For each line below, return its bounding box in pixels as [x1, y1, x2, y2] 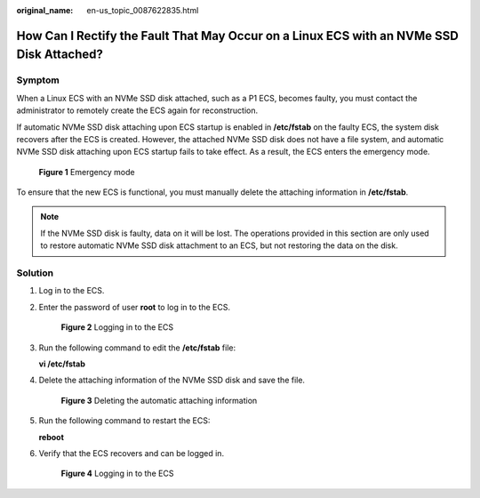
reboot [38, 431, 64, 442]
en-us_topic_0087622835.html [86, 5, 199, 15]
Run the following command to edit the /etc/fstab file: [38, 342, 236, 353]
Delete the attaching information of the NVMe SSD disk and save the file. [38, 374, 306, 386]
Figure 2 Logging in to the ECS [60, 322, 173, 333]
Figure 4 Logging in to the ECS [60, 468, 174, 479]
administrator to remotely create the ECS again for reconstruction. [16, 105, 258, 116]
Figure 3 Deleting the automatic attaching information [60, 395, 258, 406]
